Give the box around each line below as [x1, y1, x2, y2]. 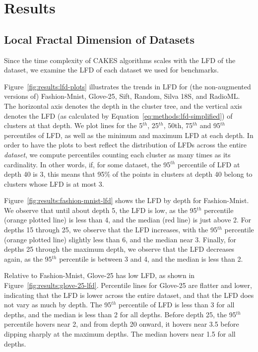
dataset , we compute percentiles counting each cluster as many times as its [4, 149, 231, 159]
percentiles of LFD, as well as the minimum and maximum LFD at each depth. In [4, 130, 254, 140]
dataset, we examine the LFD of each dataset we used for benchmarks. [4, 65, 219, 75]
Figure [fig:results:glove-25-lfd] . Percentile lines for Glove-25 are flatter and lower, [4, 280, 252, 290]
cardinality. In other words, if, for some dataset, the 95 [4, 159, 171, 169]
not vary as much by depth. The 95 [4, 299, 112, 310]
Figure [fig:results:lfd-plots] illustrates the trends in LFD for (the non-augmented [4, 81, 251, 91]
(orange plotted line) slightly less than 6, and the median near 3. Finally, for [4, 234, 237, 244]
